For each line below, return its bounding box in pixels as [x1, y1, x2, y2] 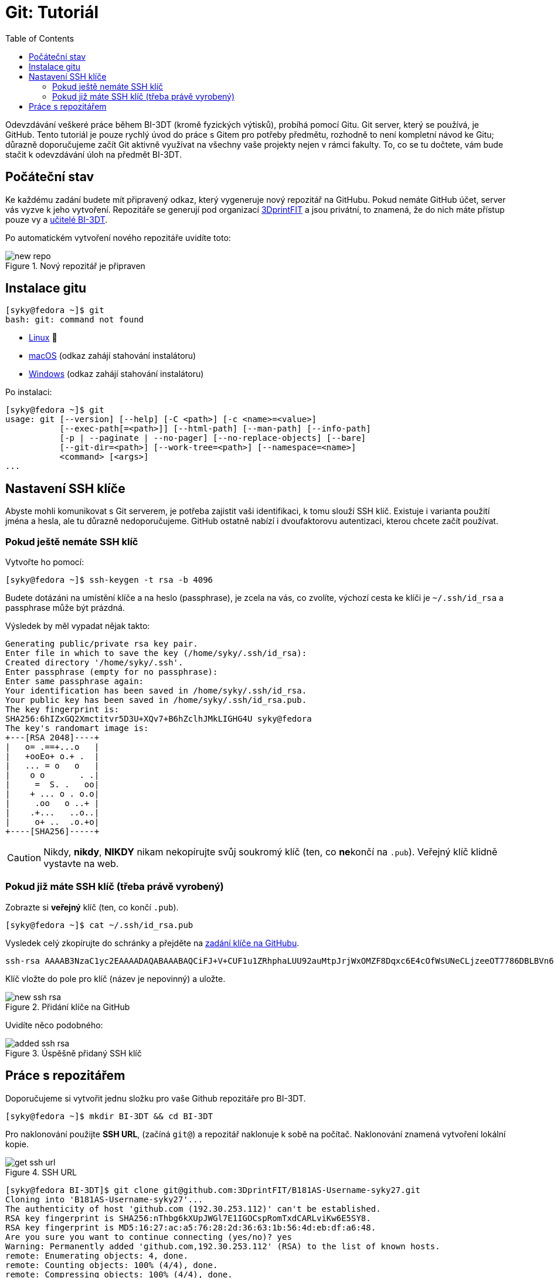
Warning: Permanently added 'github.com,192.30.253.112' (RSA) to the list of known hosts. [5, 1241, 440, 1251]
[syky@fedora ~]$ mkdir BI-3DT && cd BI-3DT [5, 1111, 213, 1121]
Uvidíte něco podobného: [5, 1019, 103, 1030]
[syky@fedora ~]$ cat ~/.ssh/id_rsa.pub [5, 920, 193, 930]
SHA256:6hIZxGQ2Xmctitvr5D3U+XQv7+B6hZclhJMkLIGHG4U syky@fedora [5, 714, 312, 724]
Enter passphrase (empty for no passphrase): [5, 667, 218, 677]
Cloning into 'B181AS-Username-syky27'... [5, 1194, 203, 1204]
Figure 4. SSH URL [5, 1167, 77, 1177]
